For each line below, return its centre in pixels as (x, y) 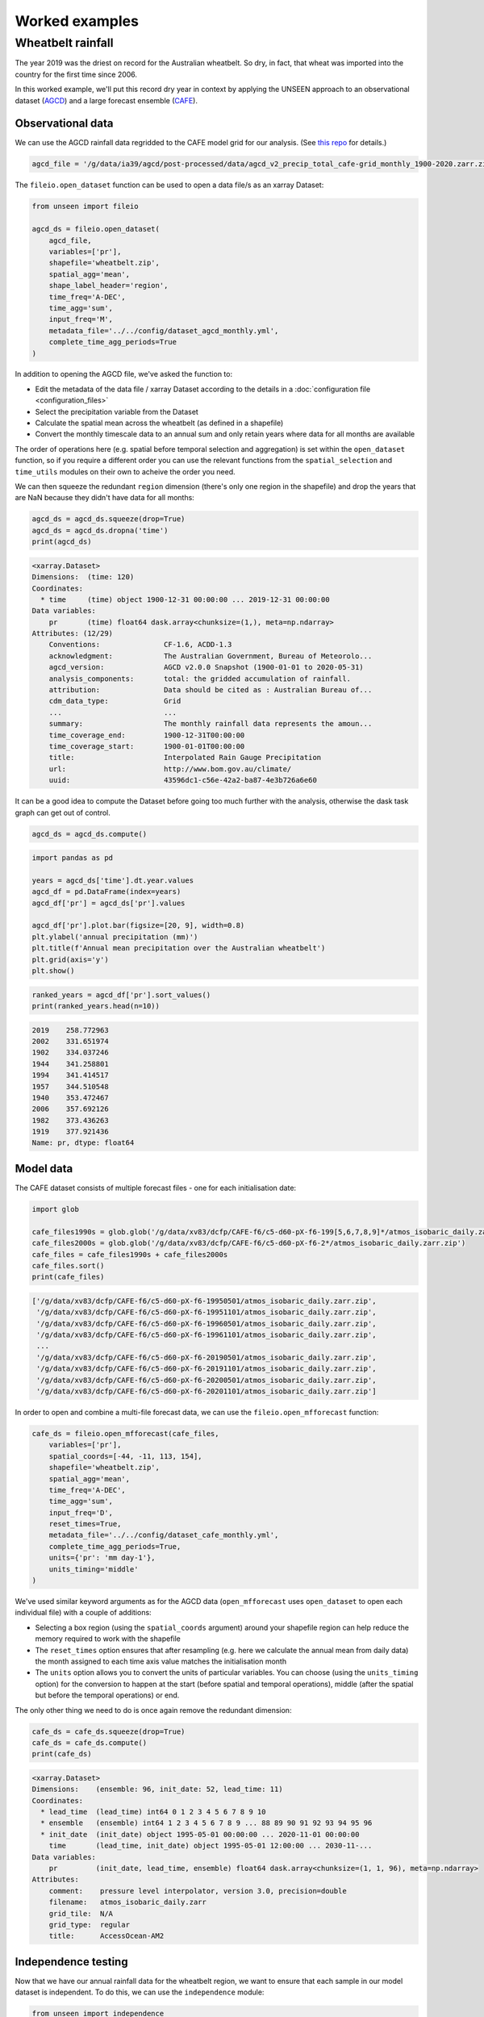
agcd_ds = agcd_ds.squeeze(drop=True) (108, 519)
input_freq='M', (81, 319)
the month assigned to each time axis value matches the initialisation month (161, 1661)
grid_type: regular (90, 1925)
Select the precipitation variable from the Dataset (117, 411)
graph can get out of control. (63, 812)
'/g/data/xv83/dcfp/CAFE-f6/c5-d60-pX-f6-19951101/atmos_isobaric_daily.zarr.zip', (207, 1312)
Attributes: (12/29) (72, 634)
